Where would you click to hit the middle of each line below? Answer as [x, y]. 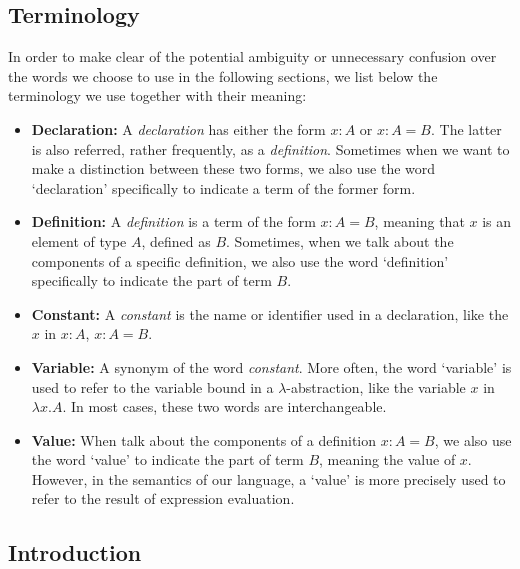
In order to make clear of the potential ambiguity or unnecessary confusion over [252, 56]
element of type [79, 240]
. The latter [466, 128]
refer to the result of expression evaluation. [163, 498]
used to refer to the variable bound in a [152, 386]
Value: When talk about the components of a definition [204, 439]
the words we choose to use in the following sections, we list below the [223, 75]
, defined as [176, 240]
